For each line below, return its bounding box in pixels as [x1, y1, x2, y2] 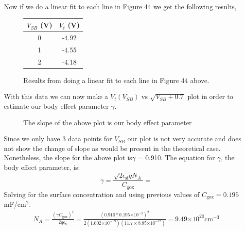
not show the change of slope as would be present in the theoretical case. [4, 143, 221, 153]
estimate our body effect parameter [4, 100, 109, 111]
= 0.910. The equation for [138, 152, 215, 163]
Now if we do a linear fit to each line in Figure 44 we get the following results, [4, 1, 237, 11]
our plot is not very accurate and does [127, 133, 241, 144]
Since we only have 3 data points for [4, 133, 112, 144]
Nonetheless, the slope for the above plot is [4, 152, 132, 163]
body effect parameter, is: [4, 162, 80, 172]
